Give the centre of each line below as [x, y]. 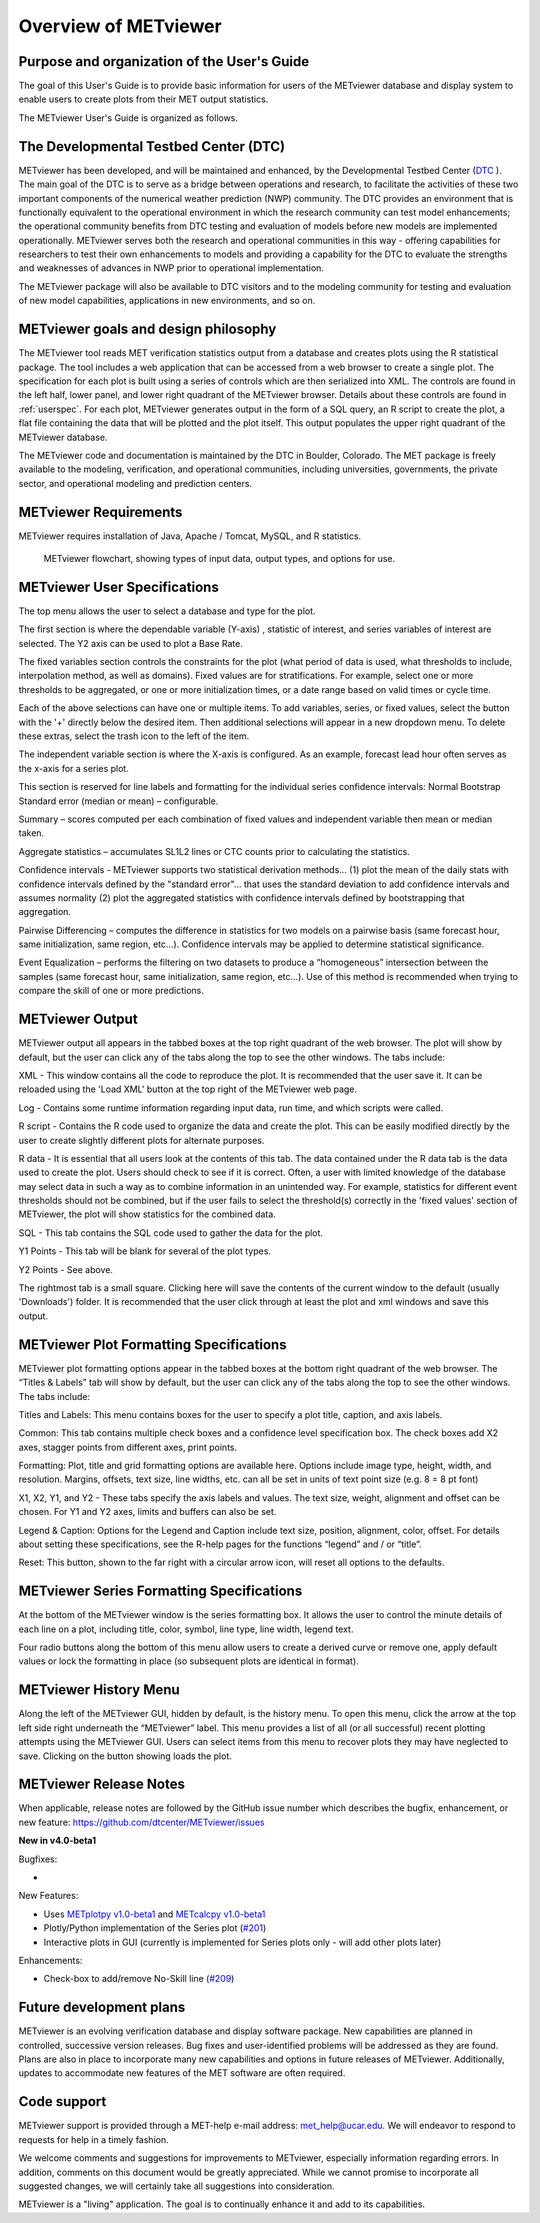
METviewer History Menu [99, 1690]
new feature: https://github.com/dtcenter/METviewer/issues [141, 1822]
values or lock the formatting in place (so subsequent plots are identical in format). [188, 1661]
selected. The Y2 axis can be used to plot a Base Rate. [131, 643]
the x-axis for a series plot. [73, 768]
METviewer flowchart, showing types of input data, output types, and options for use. [219, 558]
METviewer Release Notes [101, 1784]
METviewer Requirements [100, 511]
